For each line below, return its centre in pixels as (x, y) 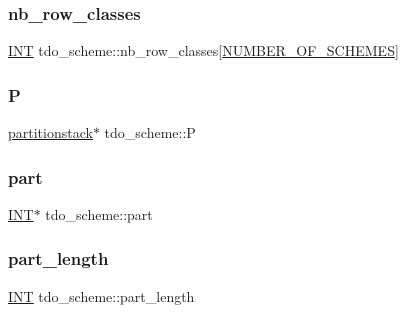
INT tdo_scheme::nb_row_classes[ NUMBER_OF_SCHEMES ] (203, 50)
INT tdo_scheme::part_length (101, 295)
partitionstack (50, 132)
